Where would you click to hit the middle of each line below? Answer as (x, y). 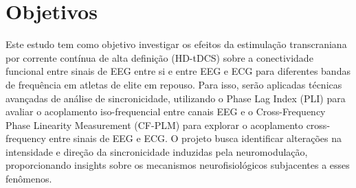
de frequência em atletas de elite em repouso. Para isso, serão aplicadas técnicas (174, 84)
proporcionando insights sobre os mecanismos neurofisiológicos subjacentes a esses (178, 165)
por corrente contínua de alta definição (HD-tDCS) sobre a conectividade (159, 57)
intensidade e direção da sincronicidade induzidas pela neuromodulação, (157, 151)
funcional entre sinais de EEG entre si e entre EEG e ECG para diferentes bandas (178, 71)
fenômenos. (29, 179)
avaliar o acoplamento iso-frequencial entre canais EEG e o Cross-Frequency (166, 111)
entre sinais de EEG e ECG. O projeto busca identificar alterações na (195, 138)
